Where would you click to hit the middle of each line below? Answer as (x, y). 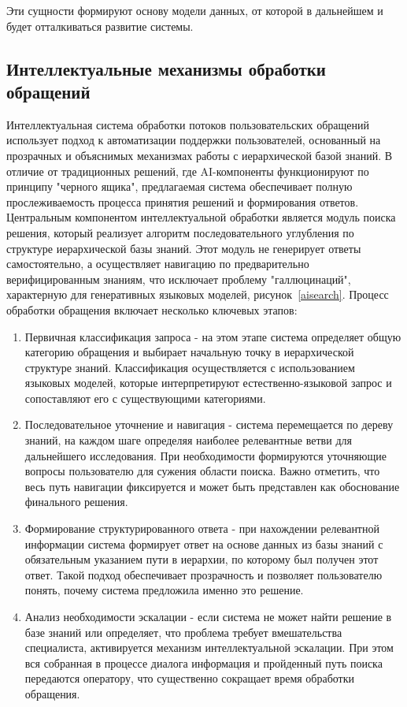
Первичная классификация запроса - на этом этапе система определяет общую (213, 336)
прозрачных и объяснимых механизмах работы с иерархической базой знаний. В (200, 155)
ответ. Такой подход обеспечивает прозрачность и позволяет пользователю (203, 574)
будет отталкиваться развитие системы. (100, 26)
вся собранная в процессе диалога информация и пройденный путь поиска (203, 662)
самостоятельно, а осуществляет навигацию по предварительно (158, 264)
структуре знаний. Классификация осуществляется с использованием (190, 367)
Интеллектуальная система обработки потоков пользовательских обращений (188, 124)
